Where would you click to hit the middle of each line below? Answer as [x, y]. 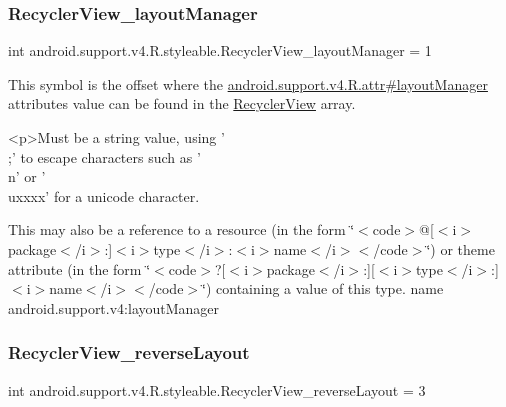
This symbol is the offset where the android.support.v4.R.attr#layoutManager [248, 83]
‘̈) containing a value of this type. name [323, 288]
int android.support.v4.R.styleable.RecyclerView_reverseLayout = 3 [217, 389]
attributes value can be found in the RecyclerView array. [182, 103]
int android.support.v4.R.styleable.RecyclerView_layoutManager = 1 [220, 50]
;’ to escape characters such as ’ [104, 156]
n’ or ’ [27, 176]
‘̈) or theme [460, 248]
